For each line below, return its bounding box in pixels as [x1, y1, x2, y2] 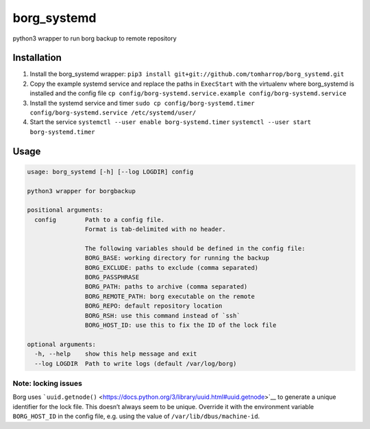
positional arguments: [27, 206, 103, 214]
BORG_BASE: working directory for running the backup [84, 254, 270, 262]
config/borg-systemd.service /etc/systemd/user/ [29, 109, 197, 117]
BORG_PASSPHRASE [84, 273, 140, 281]
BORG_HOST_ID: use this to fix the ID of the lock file [84, 321, 277, 329]
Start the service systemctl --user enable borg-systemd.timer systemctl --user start [29, 118, 312, 126]
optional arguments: [27, 340, 96, 348]
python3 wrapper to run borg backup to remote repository [12, 34, 177, 42]
